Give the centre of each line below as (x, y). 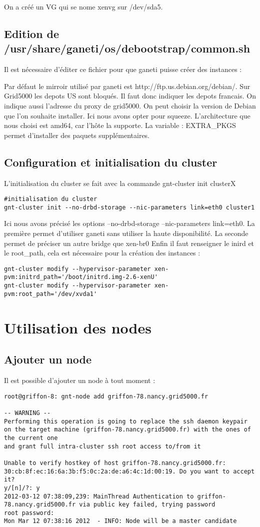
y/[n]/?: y (22, 488)
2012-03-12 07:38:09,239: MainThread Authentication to (99, 496)
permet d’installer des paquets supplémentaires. (77, 135)
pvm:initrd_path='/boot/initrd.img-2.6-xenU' (81, 277)
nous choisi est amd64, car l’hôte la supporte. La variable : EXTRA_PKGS (120, 125)
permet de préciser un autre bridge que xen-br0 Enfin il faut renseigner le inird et (129, 243)
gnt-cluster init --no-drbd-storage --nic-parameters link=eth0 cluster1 (129, 207)
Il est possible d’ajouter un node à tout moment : (80, 380)
